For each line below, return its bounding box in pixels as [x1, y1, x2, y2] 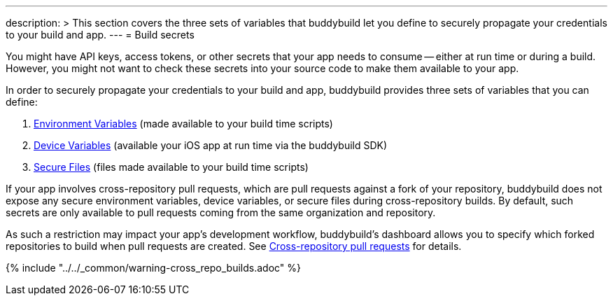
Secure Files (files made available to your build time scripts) [34, 161, 309, 173]
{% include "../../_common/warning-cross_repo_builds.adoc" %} [6, 262, 301, 274]
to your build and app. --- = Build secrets [6, 29, 195, 41]
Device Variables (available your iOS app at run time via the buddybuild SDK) [34, 139, 388, 151]
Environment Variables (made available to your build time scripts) [34, 118, 333, 129]
